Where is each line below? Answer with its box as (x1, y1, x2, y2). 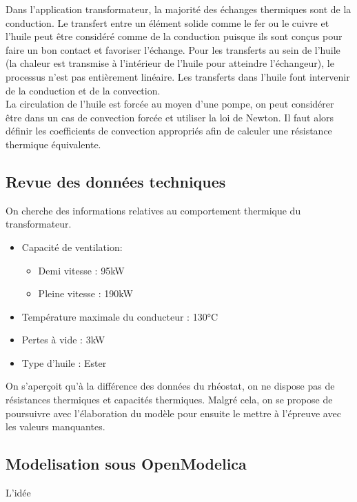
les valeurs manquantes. (6, 419, 105, 434)
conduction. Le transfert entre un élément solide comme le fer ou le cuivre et (6, 15, 329, 30)
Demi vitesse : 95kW (38, 263, 125, 277)
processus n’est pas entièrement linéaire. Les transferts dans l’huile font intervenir (6, 69, 350, 83)
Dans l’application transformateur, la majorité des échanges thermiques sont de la (6, 2, 351, 16)
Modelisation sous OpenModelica (6, 453, 247, 474)
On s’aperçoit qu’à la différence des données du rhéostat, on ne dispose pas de (6, 379, 335, 393)
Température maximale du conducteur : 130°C (21, 309, 218, 323)
